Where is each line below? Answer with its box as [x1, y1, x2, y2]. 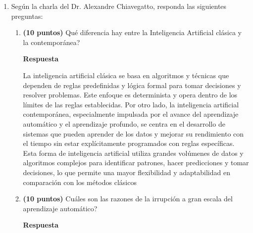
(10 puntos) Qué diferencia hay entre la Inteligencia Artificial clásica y [23, 27, 242, 38]
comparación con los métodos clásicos [23, 177, 137, 187]
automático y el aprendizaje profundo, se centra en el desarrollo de [23, 118, 225, 129]
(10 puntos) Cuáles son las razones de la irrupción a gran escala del [23, 193, 233, 204]
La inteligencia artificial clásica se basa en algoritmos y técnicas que [23, 70, 229, 80]
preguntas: [11, 10, 43, 21]
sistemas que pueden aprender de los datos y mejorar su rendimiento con [23, 128, 244, 139]
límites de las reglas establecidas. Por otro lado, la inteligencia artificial [23, 99, 239, 109]
